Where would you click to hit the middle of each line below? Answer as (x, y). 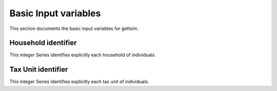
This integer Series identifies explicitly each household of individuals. (83, 55)
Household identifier (43, 43)
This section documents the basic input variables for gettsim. (74, 28)
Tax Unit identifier (39, 69)
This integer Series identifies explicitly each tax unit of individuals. (80, 82)
